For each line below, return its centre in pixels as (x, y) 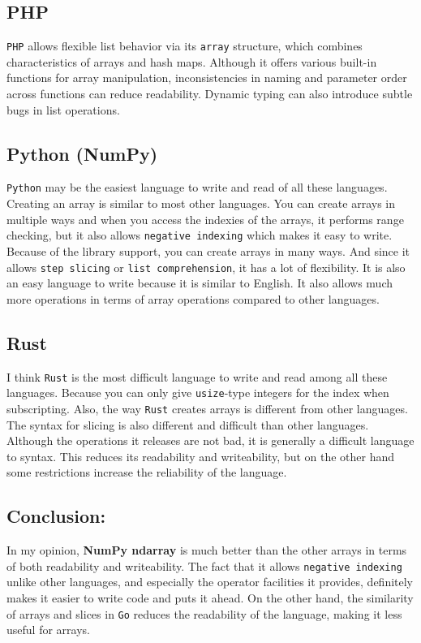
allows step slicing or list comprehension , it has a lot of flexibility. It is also (206, 267)
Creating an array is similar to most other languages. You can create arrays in (201, 203)
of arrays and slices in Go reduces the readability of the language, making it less (204, 613)
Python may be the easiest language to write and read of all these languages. (197, 187)
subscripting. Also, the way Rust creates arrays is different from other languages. (207, 408)
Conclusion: (56, 516)
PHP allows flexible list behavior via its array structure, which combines (185, 46)
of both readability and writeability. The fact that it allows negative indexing (204, 565)
